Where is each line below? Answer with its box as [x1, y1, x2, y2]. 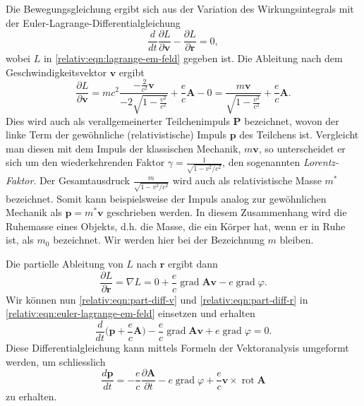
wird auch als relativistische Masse [172, 173, 322, 187]
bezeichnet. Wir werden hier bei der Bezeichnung [53, 232, 265, 247]
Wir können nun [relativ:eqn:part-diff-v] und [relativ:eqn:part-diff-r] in [6, 292, 308, 306]
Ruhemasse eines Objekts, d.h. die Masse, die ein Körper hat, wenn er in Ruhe [6, 218, 346, 233]
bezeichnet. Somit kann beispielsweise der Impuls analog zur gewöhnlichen [6, 191, 327, 205]
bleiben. [279, 232, 314, 247]
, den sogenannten [222, 155, 301, 169]
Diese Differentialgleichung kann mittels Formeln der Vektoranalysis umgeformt [6, 340, 349, 354]
